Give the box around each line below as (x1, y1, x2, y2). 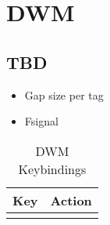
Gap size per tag (24, 86, 104, 103)
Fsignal (24, 113, 59, 129)
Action (50, 191, 92, 209)
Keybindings (18, 159, 87, 178)
